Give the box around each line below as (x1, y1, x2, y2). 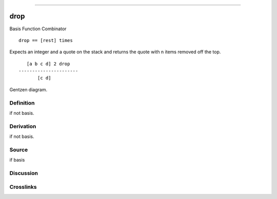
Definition (9, 99, 35, 106)
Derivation (9, 123, 36, 130)
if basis (9, 157, 25, 163)
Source (9, 146, 28, 153)
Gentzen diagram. (9, 86, 48, 92)
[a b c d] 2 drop (26, 61, 70, 67)
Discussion (9, 170, 38, 177)
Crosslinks (9, 183, 37, 190)
